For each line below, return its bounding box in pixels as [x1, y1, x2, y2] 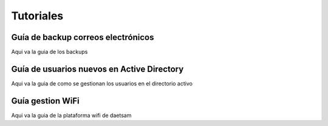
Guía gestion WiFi [11, 96, 80, 106]
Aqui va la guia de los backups [11, 48, 88, 56]
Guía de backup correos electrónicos [11, 32, 154, 42]
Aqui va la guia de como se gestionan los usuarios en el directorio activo [11, 79, 193, 87]
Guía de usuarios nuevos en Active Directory [11, 64, 184, 74]
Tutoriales [11, 9, 64, 22]
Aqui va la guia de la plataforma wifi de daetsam [11, 111, 132, 119]
